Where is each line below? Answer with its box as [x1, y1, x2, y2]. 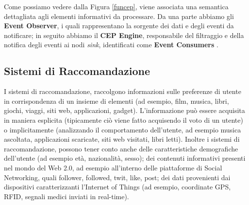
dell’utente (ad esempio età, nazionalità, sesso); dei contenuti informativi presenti [4, 153, 246, 163]
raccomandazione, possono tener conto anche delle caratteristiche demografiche [4, 143, 238, 153]
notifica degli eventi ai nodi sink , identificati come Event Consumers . [4, 39, 218, 50]
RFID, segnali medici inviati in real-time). [4, 191, 129, 201]
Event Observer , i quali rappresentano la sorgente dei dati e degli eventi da [4, 20, 234, 31]
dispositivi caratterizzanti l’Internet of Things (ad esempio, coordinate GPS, [4, 182, 231, 192]
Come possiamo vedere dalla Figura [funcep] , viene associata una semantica [4, 1, 229, 11]
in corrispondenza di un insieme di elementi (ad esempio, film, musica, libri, [4, 95, 229, 106]
